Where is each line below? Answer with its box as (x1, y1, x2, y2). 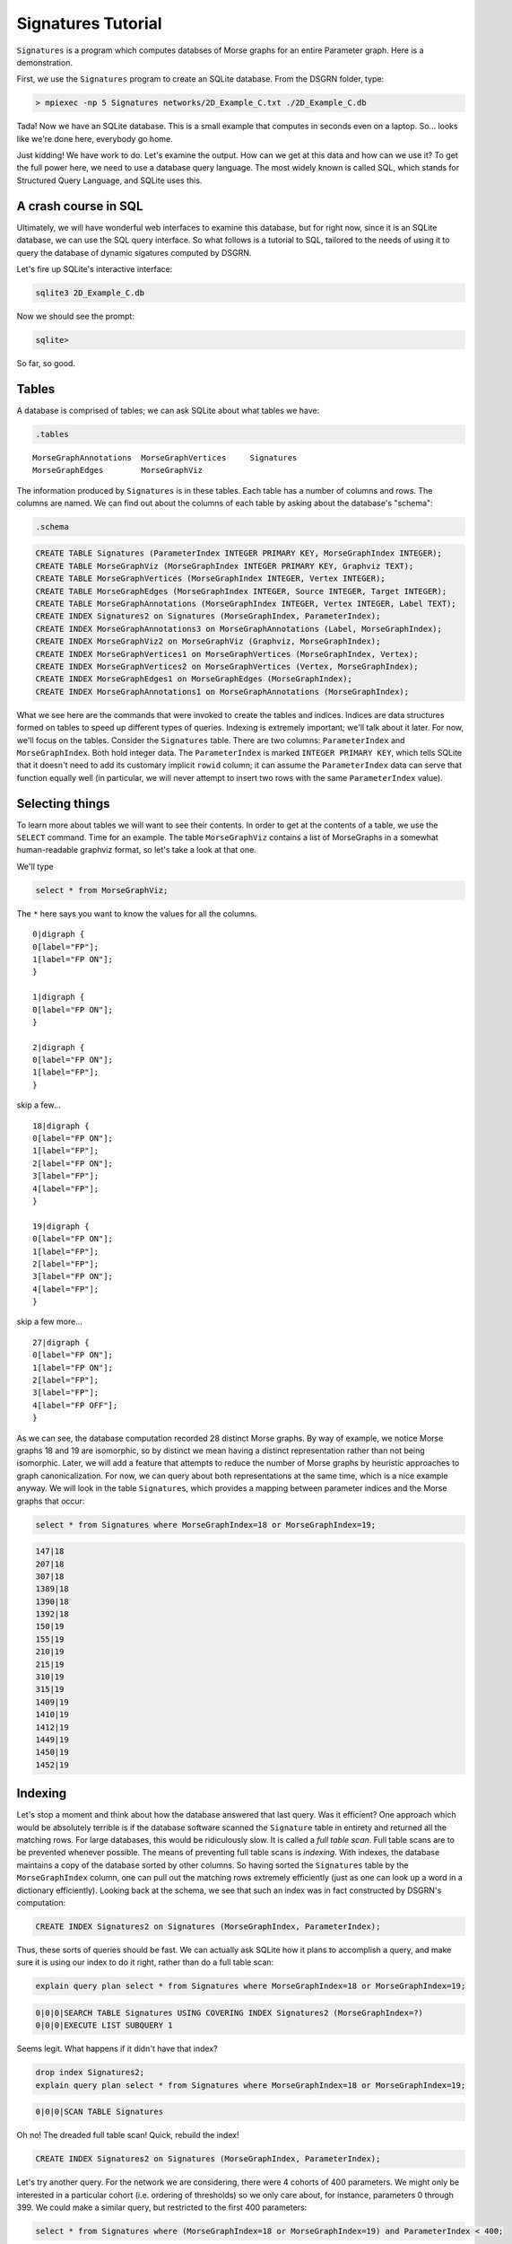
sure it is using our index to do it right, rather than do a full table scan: (16, 1957, 274, 1968)
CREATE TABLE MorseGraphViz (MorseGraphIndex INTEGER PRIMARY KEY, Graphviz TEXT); (35, 561, 414, 571)
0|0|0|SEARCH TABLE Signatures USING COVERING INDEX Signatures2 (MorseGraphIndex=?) (35, 2007, 423, 2018)
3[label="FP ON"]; (32, 1271, 114, 1282)
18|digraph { (32, 1120, 90, 1131)
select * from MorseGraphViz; (35, 885, 169, 895)
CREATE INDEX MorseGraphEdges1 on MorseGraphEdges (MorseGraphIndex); (35, 674, 353, 684)
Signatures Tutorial (16, 13, 162, 33)
